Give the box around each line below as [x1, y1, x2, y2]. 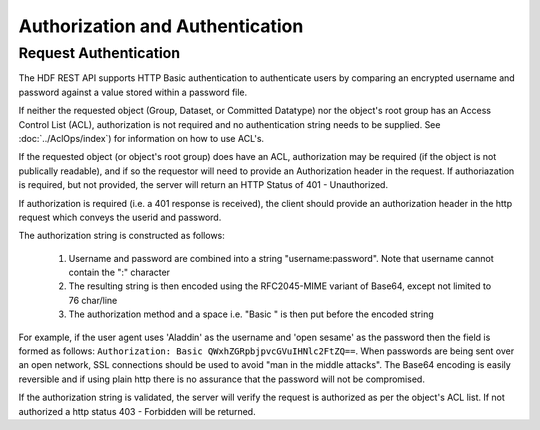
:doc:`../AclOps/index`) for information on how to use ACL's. [18, 132, 265, 144]
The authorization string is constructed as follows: [18, 230, 225, 242]
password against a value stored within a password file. [18, 86, 248, 98]
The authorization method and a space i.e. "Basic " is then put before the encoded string [68, 308, 434, 320]
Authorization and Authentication [18, 15, 304, 37]
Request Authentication [18, 44, 180, 62]
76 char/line [68, 294, 118, 306]
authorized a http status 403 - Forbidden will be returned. [18, 405, 256, 417]
